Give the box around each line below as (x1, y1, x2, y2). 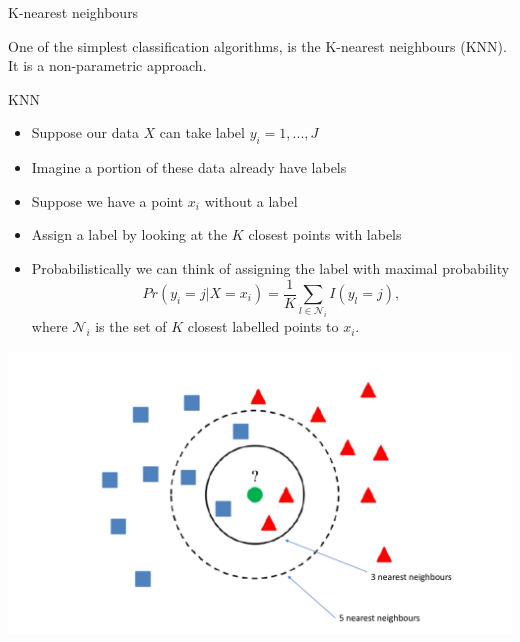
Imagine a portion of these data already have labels (31, 157, 347, 178)
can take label (159, 122, 245, 143)
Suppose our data (31, 122, 139, 143)
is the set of (95, 316, 167, 337)
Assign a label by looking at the (31, 224, 228, 245)
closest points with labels (248, 224, 402, 245)
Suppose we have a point (31, 190, 184, 211)
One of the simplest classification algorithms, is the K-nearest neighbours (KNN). (8, 35, 507, 56)
